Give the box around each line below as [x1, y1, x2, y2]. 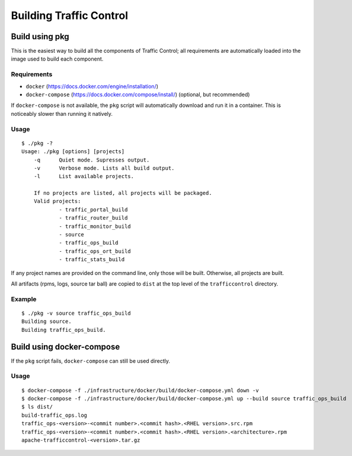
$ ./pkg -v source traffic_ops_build [21, 309, 132, 316]
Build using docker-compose [11, 341, 120, 351]
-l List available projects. [33, 173, 135, 180]
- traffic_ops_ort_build [59, 248, 132, 255]
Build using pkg [11, 31, 69, 42]
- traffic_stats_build [59, 256, 125, 263]
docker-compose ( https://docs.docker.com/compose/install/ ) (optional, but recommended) [25, 91, 250, 98]
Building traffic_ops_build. [21, 327, 106, 333]
